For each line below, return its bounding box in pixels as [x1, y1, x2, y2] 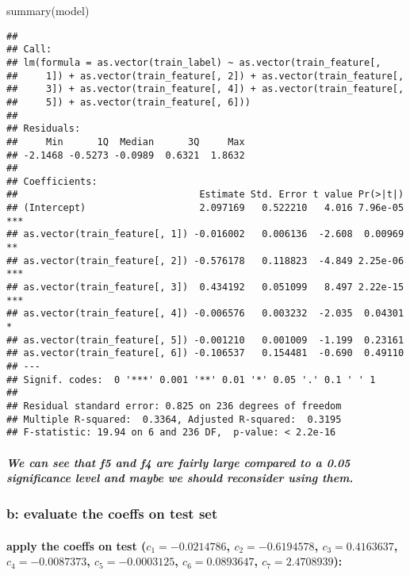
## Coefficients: [6, 175, 98, 187]
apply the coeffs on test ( [6, 537, 147, 554]
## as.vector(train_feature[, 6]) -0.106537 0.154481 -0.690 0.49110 [6, 347, 404, 359]
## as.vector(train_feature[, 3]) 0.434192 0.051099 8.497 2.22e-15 [6, 282, 404, 293]
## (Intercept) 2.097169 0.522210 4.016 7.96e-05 [6, 202, 404, 214]
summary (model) [6, 2, 90, 18]
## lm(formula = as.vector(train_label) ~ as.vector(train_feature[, [6, 56, 381, 68]
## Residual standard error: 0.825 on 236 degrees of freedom [6, 400, 342, 412]
